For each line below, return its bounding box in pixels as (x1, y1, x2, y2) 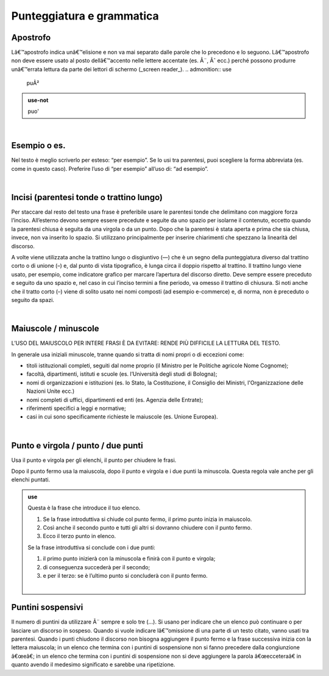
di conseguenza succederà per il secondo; (43, 563, 150, 570)
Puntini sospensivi (11, 602, 83, 613)
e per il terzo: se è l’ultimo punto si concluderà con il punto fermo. (43, 572, 208, 579)
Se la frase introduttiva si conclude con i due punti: (27, 544, 155, 551)
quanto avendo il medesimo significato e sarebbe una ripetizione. (11, 661, 175, 668)
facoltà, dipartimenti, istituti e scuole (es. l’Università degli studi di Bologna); (26, 370, 218, 378)
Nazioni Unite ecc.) (26, 387, 75, 395)
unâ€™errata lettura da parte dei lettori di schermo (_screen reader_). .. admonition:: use (11, 65, 232, 73)
